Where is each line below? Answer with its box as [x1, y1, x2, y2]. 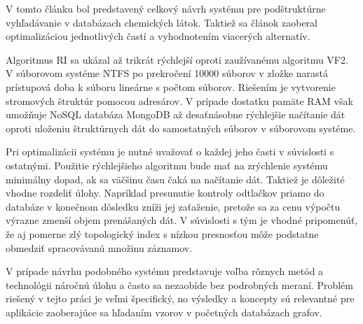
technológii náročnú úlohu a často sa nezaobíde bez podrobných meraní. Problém [6, 277, 353, 292]
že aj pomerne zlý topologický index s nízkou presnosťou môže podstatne [6, 226, 319, 241]
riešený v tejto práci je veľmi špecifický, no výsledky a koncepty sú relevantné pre [6, 291, 355, 306]
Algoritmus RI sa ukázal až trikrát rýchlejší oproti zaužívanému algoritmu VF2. [6, 52, 348, 66]
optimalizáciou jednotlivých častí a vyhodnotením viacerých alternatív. [6, 29, 310, 43]
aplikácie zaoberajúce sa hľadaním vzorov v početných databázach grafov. [6, 304, 322, 319]
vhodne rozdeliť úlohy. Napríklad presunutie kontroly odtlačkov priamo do [6, 185, 324, 200]
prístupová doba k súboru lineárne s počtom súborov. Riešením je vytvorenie [6, 79, 336, 94]
